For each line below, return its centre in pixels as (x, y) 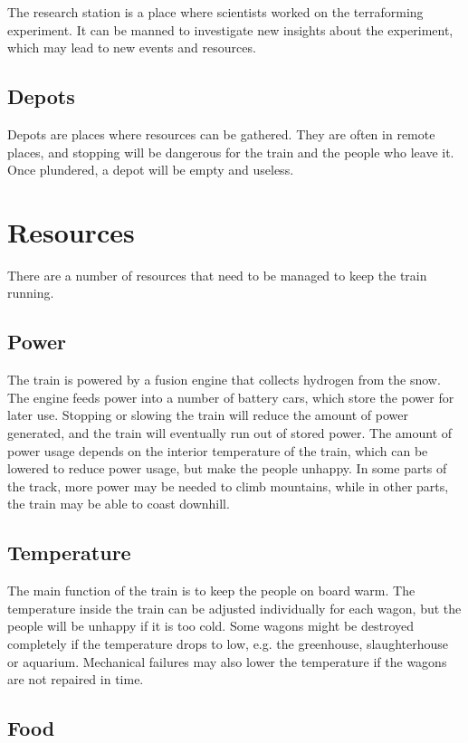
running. (31, 293)
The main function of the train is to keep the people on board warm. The (211, 591)
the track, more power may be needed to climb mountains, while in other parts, (228, 486)
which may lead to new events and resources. (132, 48)
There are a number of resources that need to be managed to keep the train (217, 275)
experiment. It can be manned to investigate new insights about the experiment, (230, 29)
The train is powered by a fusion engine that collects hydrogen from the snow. (224, 380)
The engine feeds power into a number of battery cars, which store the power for (231, 397)
